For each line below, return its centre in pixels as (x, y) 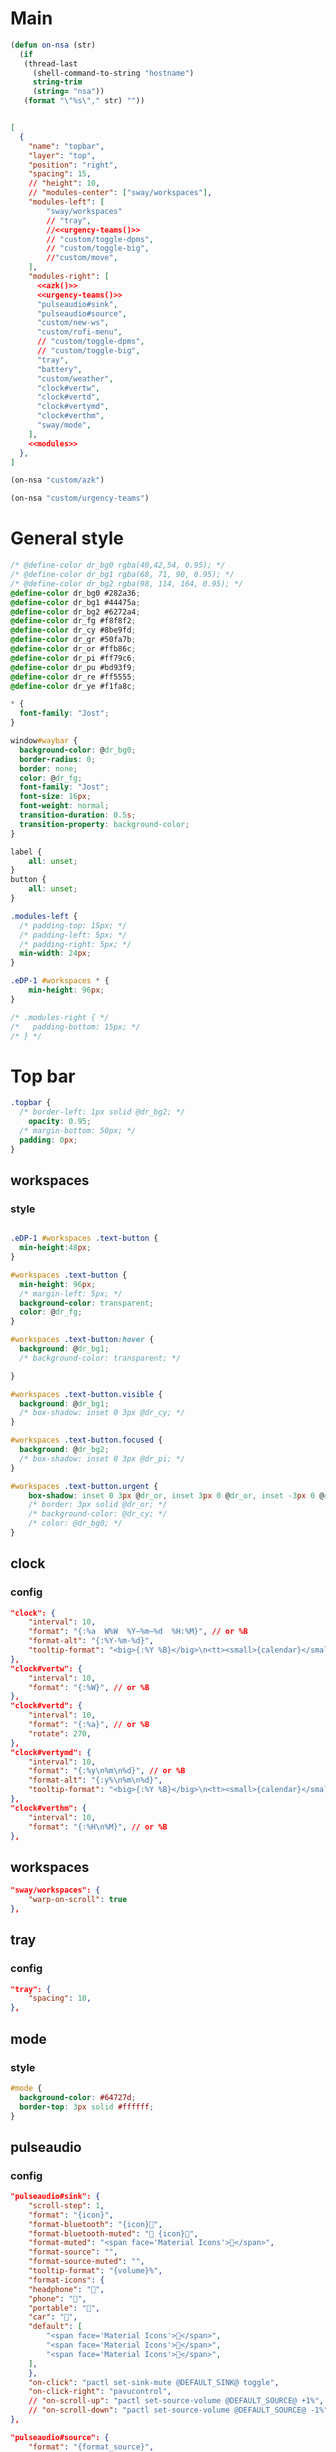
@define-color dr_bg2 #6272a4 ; (75, 612)
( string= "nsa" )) (68, 92)
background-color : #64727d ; (78, 2097)
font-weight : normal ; (64, 806)
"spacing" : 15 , (60, 174)
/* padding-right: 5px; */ (75, 944)
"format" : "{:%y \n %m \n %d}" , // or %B (107, 1771)
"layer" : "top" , (62, 155)
